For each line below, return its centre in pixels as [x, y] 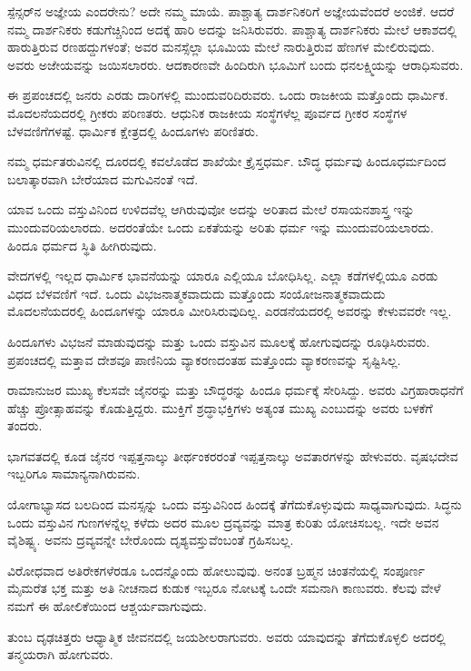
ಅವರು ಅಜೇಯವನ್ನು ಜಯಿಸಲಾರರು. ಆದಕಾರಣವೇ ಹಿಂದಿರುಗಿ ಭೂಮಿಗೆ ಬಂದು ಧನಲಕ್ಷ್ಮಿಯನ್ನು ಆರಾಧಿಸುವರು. [235, 64]
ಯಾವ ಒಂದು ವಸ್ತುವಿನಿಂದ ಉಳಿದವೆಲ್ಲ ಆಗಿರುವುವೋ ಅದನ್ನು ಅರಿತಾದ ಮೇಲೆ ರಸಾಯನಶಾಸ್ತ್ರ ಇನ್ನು [211, 209]
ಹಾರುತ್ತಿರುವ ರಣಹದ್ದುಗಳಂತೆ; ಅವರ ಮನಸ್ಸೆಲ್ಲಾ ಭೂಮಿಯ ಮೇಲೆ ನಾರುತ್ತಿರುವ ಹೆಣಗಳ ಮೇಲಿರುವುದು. [221, 47]
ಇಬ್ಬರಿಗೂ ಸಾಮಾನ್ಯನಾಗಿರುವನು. [74, 474]
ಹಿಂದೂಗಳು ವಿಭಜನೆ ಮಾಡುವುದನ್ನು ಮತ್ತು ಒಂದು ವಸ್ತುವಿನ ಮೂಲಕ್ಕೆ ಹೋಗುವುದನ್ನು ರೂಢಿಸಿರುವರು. [219, 341]
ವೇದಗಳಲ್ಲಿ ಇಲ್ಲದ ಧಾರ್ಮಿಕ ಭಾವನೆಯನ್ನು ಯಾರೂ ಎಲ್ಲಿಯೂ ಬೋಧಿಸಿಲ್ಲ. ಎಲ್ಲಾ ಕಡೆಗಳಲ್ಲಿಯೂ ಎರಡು [223, 276]
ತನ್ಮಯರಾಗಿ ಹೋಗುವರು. [60, 654]
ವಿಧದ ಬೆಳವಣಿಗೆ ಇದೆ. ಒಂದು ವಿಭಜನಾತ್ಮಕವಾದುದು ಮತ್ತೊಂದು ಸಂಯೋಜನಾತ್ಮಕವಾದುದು [196, 293]
